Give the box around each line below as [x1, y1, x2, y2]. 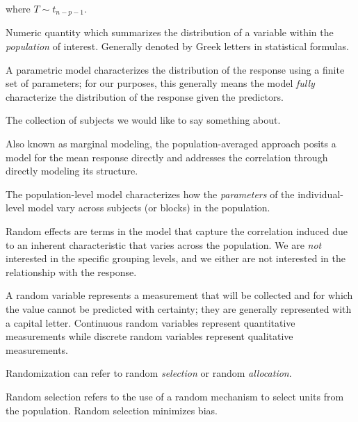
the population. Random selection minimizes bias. [6, 403, 218, 417]
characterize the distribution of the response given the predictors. [6, 89, 284, 104]
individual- [298, 186, 343, 201]
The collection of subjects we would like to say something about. [6, 113, 281, 127]
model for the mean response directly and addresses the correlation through [6, 149, 328, 164]
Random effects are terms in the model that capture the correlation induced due [6, 223, 348, 238]
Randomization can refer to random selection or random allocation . [6, 366, 292, 380]
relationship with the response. [6, 264, 137, 279]
